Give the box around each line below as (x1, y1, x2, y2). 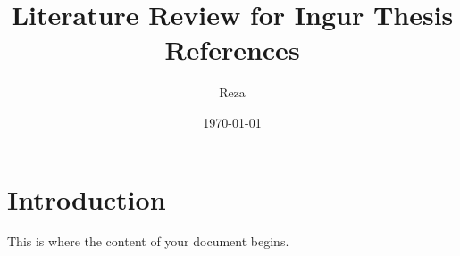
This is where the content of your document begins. (7, 232, 289, 251)
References (164, 31, 300, 68)
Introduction (7, 180, 166, 217)
